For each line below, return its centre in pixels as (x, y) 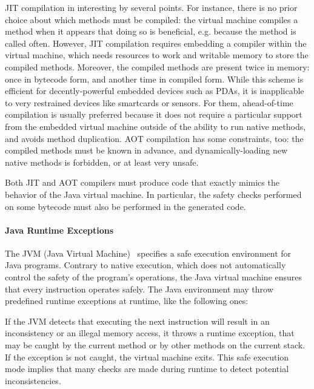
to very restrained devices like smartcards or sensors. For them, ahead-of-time (149, 102)
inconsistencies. (33, 380)
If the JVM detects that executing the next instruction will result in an (137, 321)
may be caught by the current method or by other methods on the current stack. (155, 345)
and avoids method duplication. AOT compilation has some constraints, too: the (154, 138)
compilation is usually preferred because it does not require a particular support (154, 114)
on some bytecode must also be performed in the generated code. (125, 206)
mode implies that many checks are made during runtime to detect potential (147, 369)
